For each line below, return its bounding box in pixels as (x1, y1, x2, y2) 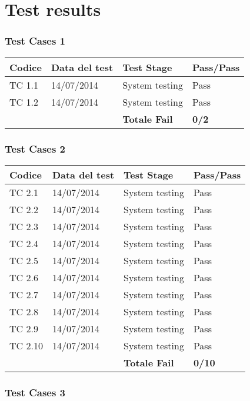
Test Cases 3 (5, 385, 66, 399)
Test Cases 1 (5, 33, 66, 48)
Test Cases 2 (5, 141, 66, 156)
